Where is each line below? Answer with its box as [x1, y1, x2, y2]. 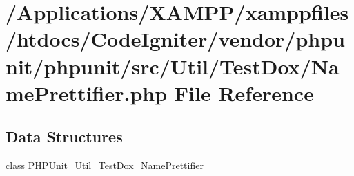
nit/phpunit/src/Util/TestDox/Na [6, 52, 340, 80]
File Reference [174, 78, 314, 107]
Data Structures [6, 126, 123, 147]
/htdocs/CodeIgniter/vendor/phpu [6, 25, 345, 53]
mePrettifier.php [6, 78, 168, 107]
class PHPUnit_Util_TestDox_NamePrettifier [6, 158, 204, 173]
